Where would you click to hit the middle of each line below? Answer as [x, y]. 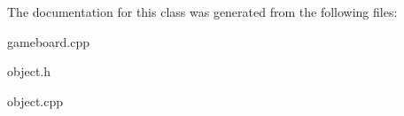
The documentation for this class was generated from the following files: [202, 12]
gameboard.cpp [49, 41]
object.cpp [35, 101]
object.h [29, 71]
